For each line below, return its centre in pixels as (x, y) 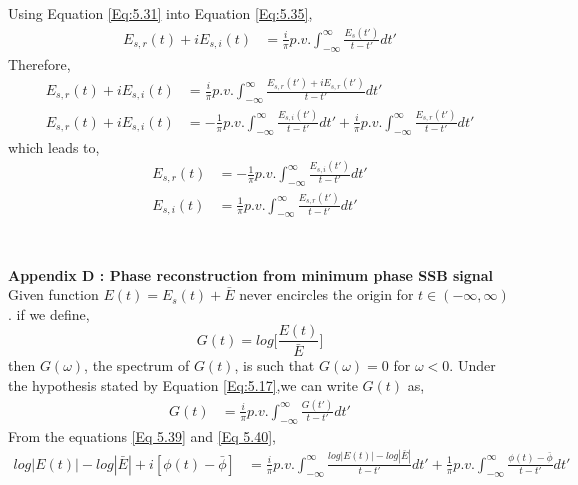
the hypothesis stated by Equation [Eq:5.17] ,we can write (183, 385)
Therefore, (39, 63)
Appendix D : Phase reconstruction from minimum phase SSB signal (251, 274)
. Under (472, 365)
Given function (53, 294)
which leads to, (54, 146)
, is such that (274, 365)
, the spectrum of (137, 365)
